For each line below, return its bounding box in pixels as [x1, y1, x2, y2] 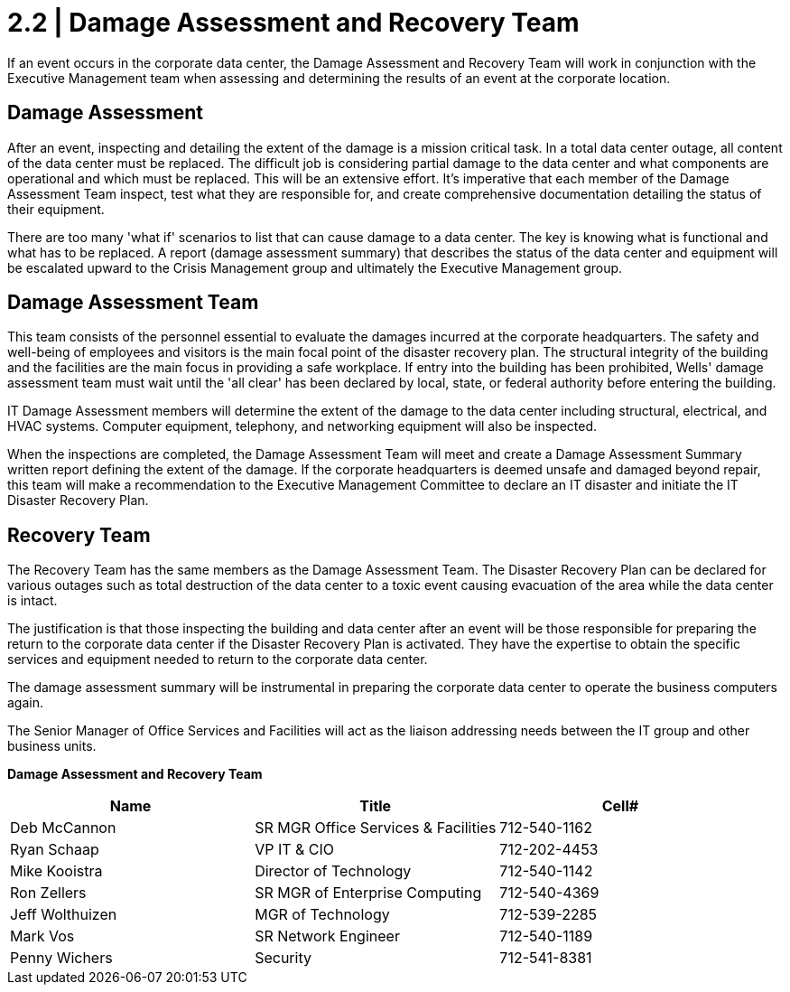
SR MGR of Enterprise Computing [255, 884, 482, 903]
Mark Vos [10, 927, 75, 946]
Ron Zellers [10, 884, 87, 903]
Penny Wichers [10, 949, 113, 968]
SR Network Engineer [255, 927, 400, 946]
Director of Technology [255, 862, 412, 881]
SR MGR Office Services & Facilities [255, 819, 497, 838]
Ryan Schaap [10, 840, 99, 859]
